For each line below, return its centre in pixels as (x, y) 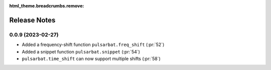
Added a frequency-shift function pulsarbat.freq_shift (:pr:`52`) (93, 44)
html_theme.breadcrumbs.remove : (47, 6)
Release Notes (32, 20)
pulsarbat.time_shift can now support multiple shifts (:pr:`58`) (91, 58)
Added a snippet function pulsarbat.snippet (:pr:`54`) (81, 51)
